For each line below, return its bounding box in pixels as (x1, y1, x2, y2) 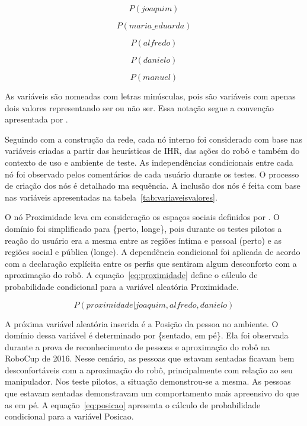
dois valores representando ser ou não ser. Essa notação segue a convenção (5, 101, 274, 114)
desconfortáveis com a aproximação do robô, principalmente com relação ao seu (5, 363, 293, 376)
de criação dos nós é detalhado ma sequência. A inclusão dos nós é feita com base (5, 179, 300, 192)
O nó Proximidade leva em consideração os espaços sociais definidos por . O (5, 211, 280, 223)
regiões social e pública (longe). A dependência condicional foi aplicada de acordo (5, 246, 300, 258)
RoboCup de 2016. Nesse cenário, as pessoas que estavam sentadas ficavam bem (5, 352, 295, 364)
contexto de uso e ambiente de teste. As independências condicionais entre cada (5, 156, 293, 168)
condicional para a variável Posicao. (5, 410, 134, 422)
